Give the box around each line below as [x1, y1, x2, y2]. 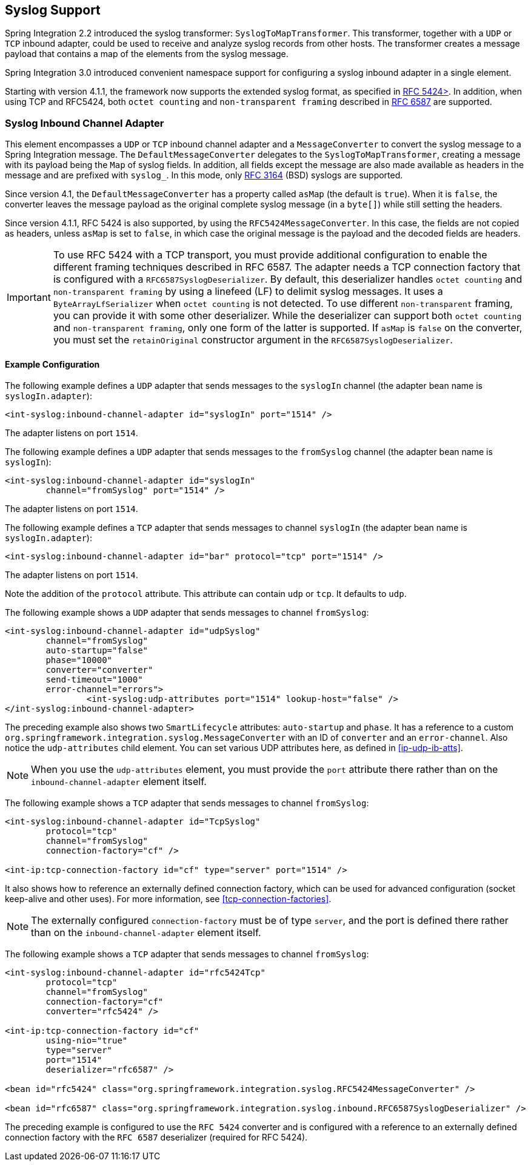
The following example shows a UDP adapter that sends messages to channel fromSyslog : [5, 607, 369, 618]
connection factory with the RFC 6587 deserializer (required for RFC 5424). [5, 1132, 308, 1143]
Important [7, 291, 51, 304]
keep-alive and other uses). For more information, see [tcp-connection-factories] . [5, 894, 332, 905]
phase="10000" [45, 655, 113, 666]
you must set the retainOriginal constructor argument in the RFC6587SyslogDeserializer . [53, 334, 453, 346]
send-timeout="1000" [45, 675, 143, 685]
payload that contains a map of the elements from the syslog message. [5, 49, 289, 59]
